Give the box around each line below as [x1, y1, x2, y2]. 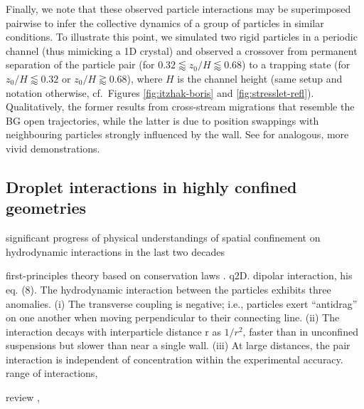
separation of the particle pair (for [6, 57, 155, 72]
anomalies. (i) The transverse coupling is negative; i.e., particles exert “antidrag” [6, 296, 358, 311]
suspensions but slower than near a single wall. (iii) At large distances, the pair [6, 338, 350, 353]
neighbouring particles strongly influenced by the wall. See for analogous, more [6, 127, 349, 142]
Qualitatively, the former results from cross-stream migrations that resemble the [6, 99, 355, 114]
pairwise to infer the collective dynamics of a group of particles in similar [6, 15, 324, 30]
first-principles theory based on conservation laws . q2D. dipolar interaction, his [6, 268, 353, 283]
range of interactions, [6, 366, 98, 380]
